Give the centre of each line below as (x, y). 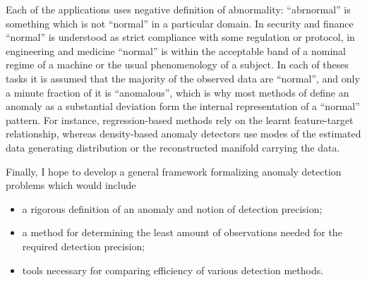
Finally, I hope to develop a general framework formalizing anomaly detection (174, 171)
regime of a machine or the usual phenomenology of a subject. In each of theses (178, 65)
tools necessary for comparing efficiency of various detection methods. (173, 270)
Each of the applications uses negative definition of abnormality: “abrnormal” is (178, 9)
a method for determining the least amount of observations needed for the (182, 232)
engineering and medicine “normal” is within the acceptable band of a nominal (176, 50)
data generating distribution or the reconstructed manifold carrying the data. (173, 147)
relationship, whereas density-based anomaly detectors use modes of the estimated (183, 134)
